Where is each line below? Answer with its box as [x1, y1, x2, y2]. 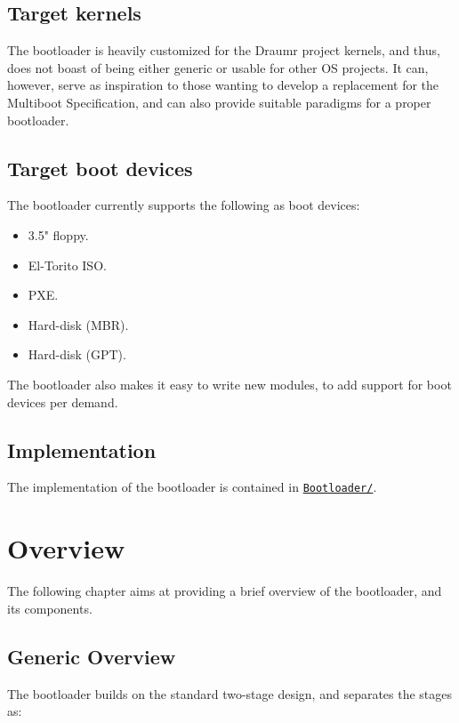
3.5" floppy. [28, 225, 89, 244]
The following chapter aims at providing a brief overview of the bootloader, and [7, 582, 442, 600]
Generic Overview [7, 642, 176, 670]
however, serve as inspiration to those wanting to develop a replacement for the [7, 76, 439, 94]
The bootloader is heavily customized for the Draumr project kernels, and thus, [7, 41, 440, 60]
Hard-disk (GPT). [28, 345, 126, 364]
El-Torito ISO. [28, 255, 107, 274]
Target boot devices [7, 154, 193, 181]
